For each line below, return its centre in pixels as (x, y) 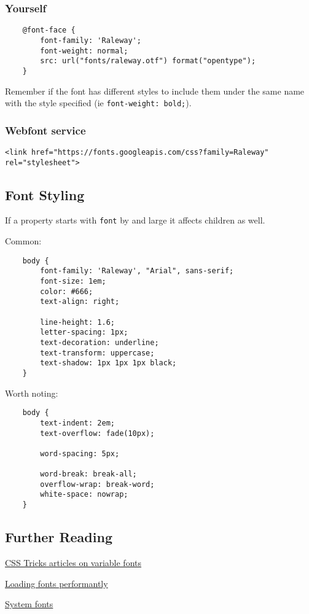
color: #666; (67, 291)
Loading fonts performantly (57, 583)
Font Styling (45, 194)
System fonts (29, 604)
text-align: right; (80, 302)
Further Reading (59, 537)
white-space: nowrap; (84, 495)
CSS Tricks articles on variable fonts (73, 562)
